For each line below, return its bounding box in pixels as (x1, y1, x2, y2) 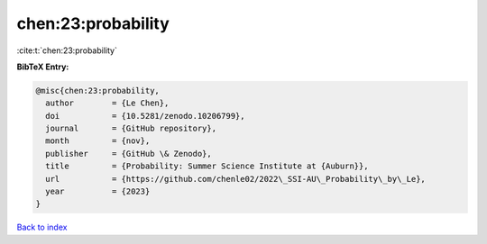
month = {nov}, (45, 136, 151, 146)
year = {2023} (45, 186, 151, 197)
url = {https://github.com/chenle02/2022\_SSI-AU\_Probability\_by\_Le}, (45, 174, 426, 184)
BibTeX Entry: (16, 61, 69, 72)
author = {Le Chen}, (45, 98, 170, 108)
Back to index (16, 221, 68, 233)
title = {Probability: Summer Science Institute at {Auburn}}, (45, 161, 369, 171)
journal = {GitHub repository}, (45, 123, 216, 134)
